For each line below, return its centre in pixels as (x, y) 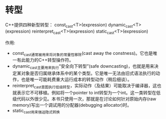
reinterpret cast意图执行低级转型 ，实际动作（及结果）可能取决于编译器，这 (84, 86)
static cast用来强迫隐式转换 (36, 111)
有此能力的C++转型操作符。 (45, 60)
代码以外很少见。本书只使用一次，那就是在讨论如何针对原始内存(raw (86, 99)
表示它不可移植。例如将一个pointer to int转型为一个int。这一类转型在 (86, 92)
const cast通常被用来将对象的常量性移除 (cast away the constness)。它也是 (83, 54)
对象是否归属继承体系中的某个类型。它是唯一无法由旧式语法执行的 (88, 73)
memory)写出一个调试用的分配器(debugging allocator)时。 (72, 105)
